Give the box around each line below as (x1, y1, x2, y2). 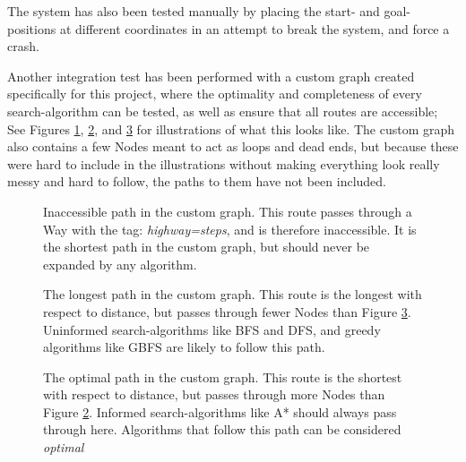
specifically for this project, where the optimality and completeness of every (7, 84, 422, 103)
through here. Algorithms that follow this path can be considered (43, 420, 401, 439)
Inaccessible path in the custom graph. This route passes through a (43, 201, 412, 220)
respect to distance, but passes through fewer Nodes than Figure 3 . (43, 302, 411, 321)
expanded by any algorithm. (43, 254, 197, 273)
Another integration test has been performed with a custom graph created (7, 66, 415, 85)
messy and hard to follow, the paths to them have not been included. (7, 172, 386, 191)
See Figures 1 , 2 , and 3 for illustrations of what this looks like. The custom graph (7, 119, 455, 138)
